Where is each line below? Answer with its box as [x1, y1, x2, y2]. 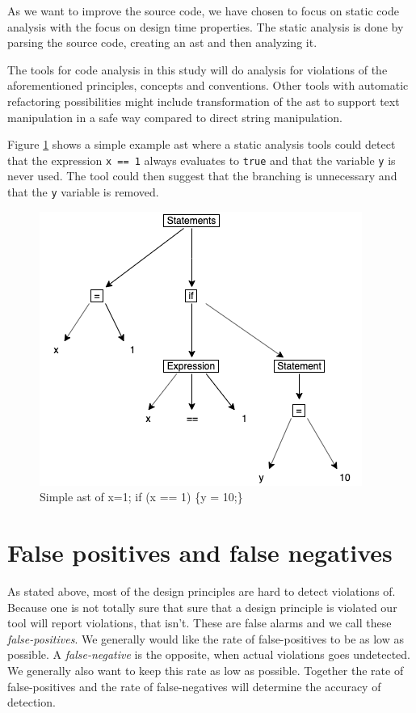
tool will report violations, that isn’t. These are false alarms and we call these [7, 614, 392, 631]
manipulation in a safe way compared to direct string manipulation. [7, 108, 342, 125]
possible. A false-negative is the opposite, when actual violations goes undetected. [7, 646, 410, 663]
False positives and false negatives [7, 536, 393, 569]
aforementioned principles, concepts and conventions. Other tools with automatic [7, 77, 409, 94]
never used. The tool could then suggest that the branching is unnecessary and [7, 167, 397, 184]
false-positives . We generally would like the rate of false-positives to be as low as [7, 630, 404, 647]
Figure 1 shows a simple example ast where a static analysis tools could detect [7, 136, 396, 153]
